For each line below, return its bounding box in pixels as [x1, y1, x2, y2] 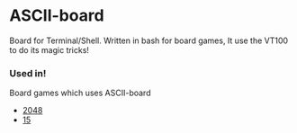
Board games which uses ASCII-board [9, 87, 151, 99]
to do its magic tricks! [9, 44, 90, 55]
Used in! [9, 66, 47, 79]
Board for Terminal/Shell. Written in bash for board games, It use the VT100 [9, 35, 289, 46]
